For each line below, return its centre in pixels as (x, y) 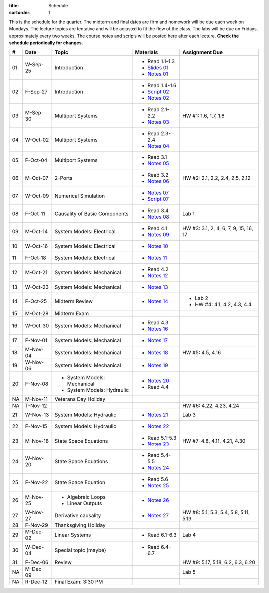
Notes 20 (158, 381)
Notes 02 (158, 98)
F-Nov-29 (37, 525)
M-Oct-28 (37, 314)
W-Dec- (35, 547)
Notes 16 (158, 329)
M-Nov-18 (37, 441)
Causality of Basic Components (92, 214)
